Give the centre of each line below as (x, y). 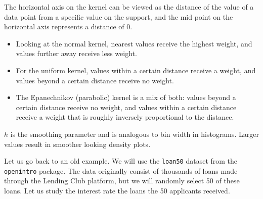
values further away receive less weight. (76, 53)
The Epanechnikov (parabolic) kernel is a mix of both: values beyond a (126, 97)
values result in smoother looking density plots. (77, 144)
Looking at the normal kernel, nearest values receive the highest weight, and (134, 43)
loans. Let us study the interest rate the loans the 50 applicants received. (117, 191)
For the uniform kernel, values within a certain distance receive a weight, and (136, 70)
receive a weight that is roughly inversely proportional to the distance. (125, 117)
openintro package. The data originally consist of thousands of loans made (121, 170)
